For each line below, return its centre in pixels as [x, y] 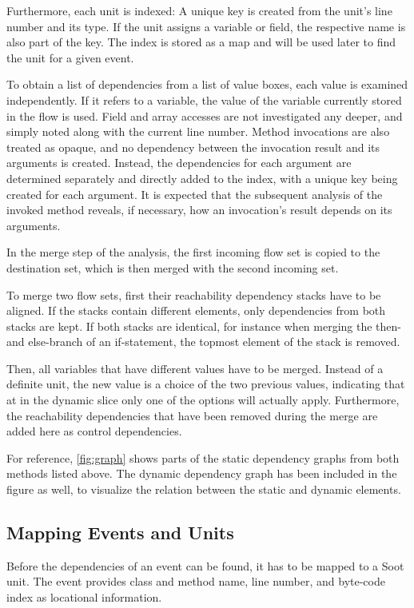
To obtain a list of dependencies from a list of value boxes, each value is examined [207, 84]
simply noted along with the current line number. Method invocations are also [198, 131]
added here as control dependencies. [94, 431]
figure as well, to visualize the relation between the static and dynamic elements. [204, 489]
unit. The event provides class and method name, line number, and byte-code [196, 581]
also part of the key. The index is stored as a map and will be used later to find [201, 42]
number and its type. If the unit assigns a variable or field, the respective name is [206, 26]
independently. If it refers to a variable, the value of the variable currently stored [204, 99]
